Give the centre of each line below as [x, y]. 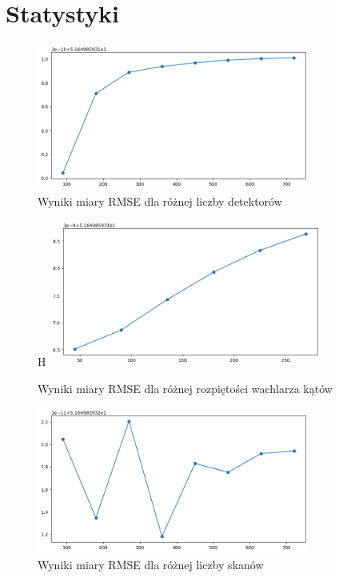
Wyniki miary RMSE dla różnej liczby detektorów [160, 201]
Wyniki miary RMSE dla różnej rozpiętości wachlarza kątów [185, 388]
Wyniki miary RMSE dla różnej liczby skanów [151, 564]
